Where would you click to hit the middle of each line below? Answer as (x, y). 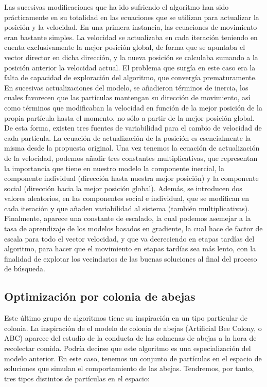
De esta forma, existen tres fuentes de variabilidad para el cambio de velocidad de (133, 128)
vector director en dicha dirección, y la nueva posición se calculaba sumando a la (131, 57)
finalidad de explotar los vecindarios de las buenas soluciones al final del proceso (131, 258)
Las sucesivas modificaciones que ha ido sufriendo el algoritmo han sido (117, 7)
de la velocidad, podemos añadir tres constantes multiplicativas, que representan (131, 158)
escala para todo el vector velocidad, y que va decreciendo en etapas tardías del (129, 238)
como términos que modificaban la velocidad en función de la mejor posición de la (133, 107)
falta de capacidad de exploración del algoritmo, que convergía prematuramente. (131, 77)
